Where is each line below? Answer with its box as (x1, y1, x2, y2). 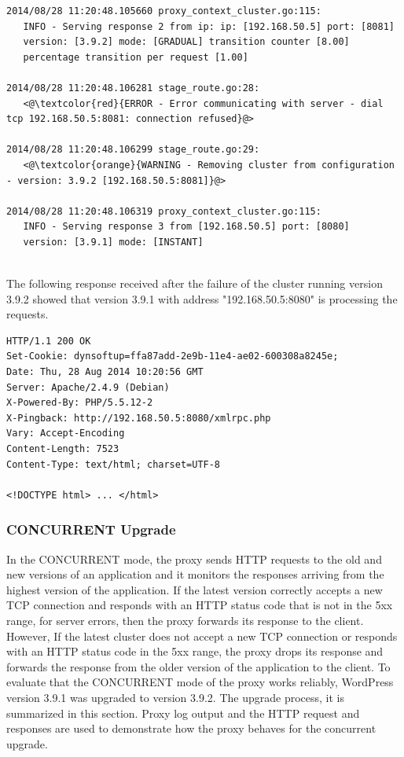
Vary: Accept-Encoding (6, 428, 125, 439)
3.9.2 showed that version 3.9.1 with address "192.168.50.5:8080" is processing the (6, 290, 398, 307)
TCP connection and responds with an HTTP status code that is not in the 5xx (6, 597, 393, 613)
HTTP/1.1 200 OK (6, 335, 91, 347)
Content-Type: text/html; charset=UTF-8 (6, 458, 221, 470)
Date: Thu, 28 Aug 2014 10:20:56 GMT (6, 366, 204, 378)
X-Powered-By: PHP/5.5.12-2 (6, 397, 153, 409)
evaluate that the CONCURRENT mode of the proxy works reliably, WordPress (6, 674, 394, 690)
